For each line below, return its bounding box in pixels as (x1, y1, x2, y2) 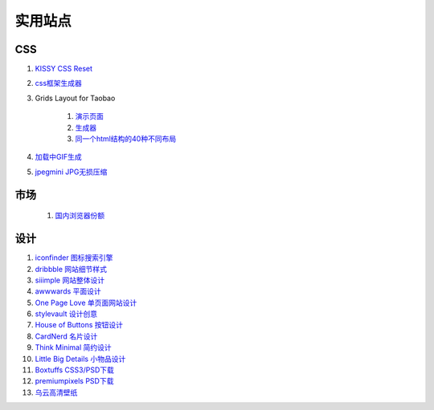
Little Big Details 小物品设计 (35, 354, 126, 363)
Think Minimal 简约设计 (35, 343, 112, 352)
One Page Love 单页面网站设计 (35, 298, 137, 307)
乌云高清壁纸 (35, 388, 78, 397)
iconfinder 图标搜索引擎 (35, 253, 113, 262)
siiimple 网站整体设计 (35, 275, 104, 285)
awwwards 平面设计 (35, 286, 102, 296)
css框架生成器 (35, 79, 82, 88)
